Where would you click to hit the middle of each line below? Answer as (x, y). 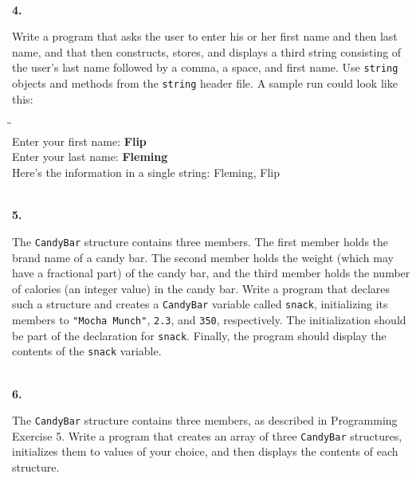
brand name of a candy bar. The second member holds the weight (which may (203, 257)
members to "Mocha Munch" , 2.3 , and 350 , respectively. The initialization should (209, 319)
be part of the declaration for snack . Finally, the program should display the (199, 335)
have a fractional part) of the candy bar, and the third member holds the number (211, 273)
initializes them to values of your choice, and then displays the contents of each (205, 451)
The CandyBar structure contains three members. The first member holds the (200, 241)
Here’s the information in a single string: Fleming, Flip (146, 172)
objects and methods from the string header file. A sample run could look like (205, 83)
